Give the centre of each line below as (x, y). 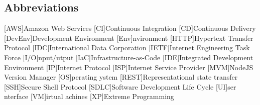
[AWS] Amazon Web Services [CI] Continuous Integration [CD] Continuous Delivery (130, 28)
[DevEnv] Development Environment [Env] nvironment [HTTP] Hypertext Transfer (129, 38)
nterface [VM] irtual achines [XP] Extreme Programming (89, 96)
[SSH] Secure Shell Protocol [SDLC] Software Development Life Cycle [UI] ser (120, 86)
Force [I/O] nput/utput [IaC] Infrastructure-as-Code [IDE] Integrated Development (129, 57)
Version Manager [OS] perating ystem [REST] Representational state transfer (121, 77)
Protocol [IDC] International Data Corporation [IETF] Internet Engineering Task (127, 48)
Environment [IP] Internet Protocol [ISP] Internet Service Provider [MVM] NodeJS (129, 67)
